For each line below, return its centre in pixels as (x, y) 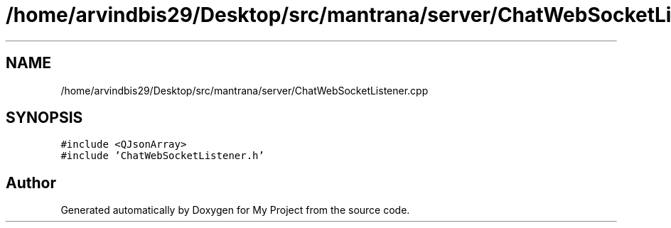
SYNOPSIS (44, 118)
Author (31, 183)
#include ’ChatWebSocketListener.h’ (162, 156)
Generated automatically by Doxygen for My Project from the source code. (235, 210)
